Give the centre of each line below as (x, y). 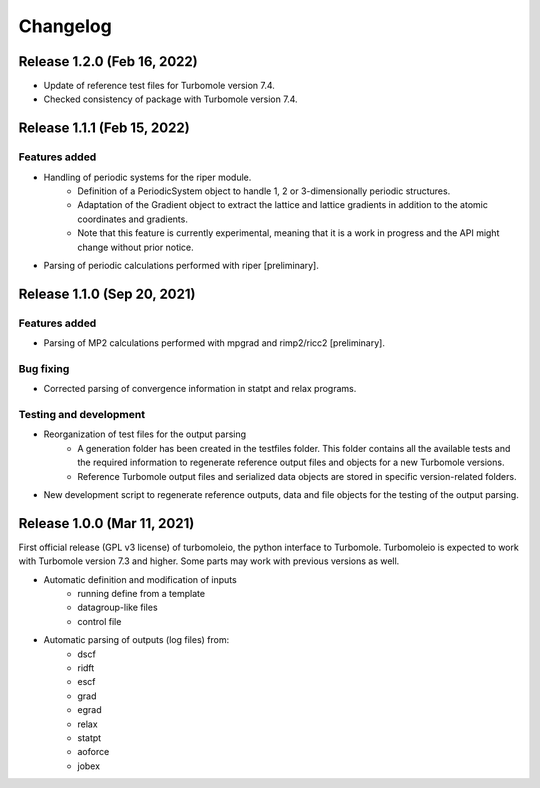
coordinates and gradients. (133, 219)
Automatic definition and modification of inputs (140, 579)
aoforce (93, 752)
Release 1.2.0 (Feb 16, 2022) (108, 61)
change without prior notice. (135, 247)
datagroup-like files (118, 607)
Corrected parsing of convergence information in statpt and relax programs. (200, 389)
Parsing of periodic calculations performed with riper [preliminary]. (181, 265)
